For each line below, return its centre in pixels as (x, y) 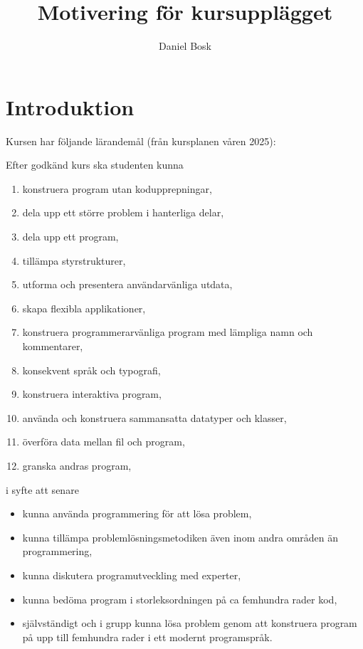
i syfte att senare (42, 489)
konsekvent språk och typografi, (91, 370)
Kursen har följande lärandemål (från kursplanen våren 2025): (141, 141)
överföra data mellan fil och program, (104, 442)
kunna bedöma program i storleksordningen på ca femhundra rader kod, (180, 599)
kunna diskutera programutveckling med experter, (132, 575)
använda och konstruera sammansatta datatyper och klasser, (154, 417)
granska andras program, (77, 465)
